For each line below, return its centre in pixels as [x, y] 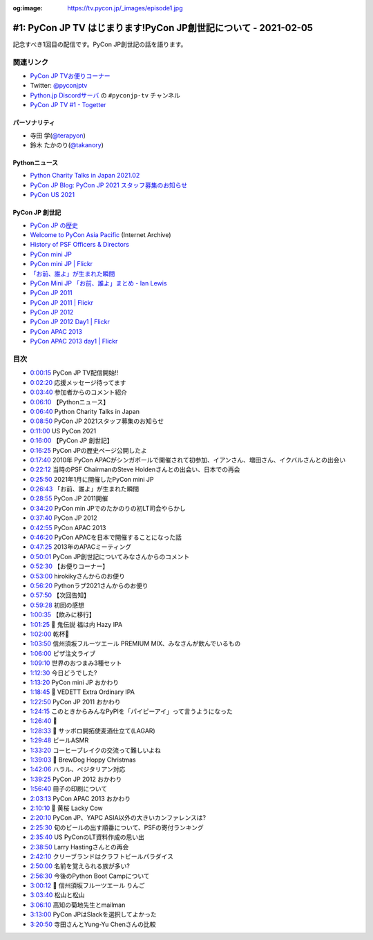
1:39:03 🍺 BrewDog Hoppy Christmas [83, 760]
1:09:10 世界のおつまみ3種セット [76, 663]
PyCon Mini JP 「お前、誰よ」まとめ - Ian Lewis [98, 283]
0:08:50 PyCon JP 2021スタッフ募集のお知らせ [97, 421]
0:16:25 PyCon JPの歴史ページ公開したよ [89, 450]
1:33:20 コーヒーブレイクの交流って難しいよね [96, 750]
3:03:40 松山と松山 [58, 895]
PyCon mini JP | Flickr [61, 264]
